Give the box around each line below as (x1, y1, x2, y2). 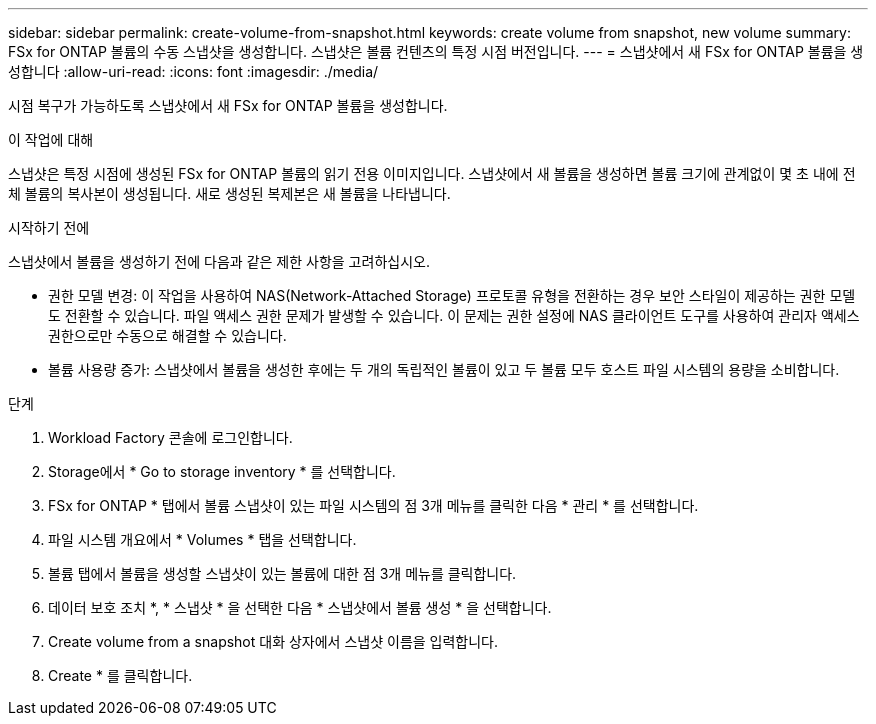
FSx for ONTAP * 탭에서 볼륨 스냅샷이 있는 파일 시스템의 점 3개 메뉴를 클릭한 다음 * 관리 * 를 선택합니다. (48, 497, 699, 514)
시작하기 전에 (8, 219, 90, 236)
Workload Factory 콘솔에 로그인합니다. (48, 429, 293, 446)
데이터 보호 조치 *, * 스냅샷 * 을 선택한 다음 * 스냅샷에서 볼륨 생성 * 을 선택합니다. (48, 599, 552, 616)
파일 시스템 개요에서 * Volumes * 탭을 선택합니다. (48, 531, 357, 548)
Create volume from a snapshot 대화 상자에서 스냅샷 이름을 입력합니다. (48, 633, 499, 650)
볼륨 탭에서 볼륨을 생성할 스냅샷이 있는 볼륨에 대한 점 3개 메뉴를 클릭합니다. (48, 565, 517, 582)
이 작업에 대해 (8, 131, 94, 148)
